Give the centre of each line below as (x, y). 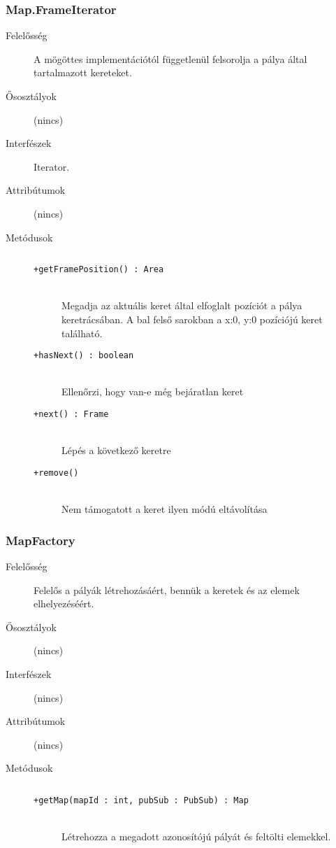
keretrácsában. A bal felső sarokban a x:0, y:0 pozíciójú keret (192, 319)
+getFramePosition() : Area (99, 270)
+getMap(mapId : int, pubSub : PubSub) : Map (141, 800)
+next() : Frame (71, 415)
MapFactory (41, 540)
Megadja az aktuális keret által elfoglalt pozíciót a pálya (182, 305)
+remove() (56, 473)
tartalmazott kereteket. (83, 72)
